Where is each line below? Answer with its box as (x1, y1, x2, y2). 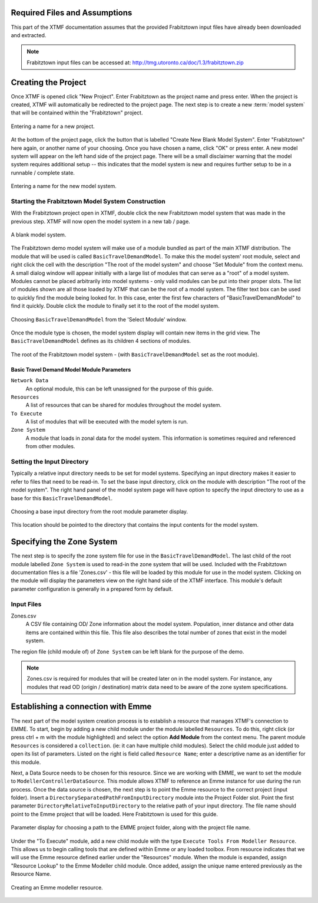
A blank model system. (11, 231, 67, 238)
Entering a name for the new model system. (11, 183, 117, 190)
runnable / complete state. (11, 169, 75, 176)
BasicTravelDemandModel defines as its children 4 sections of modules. (11, 337, 191, 344)
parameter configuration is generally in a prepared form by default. (11, 585, 173, 592)
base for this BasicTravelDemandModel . (11, 494, 113, 501)
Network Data (11, 377, 49, 384)
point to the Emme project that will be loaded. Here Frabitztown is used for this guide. (11, 810, 218, 817)
